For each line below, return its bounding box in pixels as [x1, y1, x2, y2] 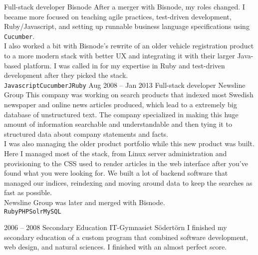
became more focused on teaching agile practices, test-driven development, [4, 11, 232, 21]
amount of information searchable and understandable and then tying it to [4, 119, 232, 129]
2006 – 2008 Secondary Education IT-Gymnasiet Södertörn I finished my [4, 222, 227, 233]
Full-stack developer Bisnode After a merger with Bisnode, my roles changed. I [4, 1, 245, 11]
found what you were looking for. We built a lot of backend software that [4, 168, 228, 178]
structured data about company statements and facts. [4, 128, 168, 139]
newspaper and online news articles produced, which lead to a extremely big [4, 99, 237, 110]
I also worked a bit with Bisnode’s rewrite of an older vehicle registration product [4, 40, 254, 51]
